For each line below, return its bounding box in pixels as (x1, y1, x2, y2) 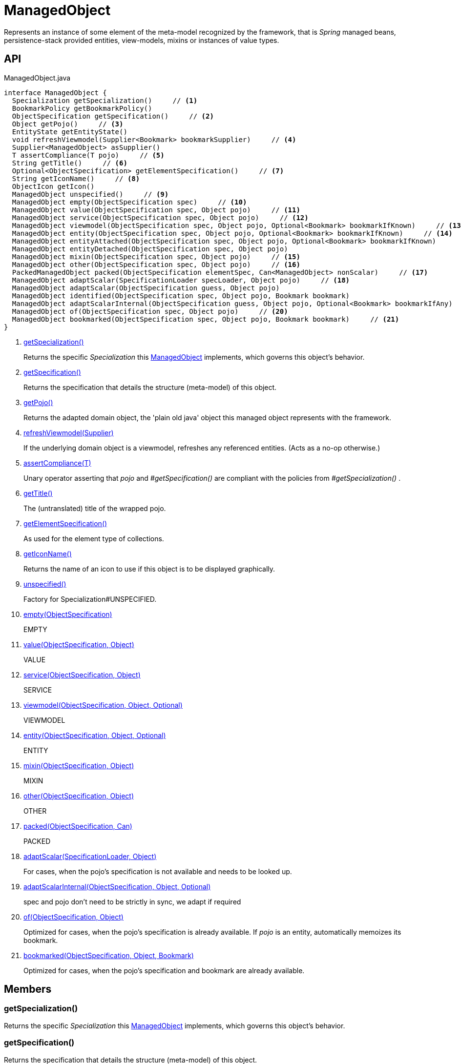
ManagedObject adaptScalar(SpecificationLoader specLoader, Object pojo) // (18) (12, 276, 350, 284)
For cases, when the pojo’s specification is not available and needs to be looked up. (23, 867, 292, 876)
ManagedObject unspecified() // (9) (12, 190, 169, 198)
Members (4, 983, 52, 996)
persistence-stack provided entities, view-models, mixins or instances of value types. (4, 36, 279, 44)
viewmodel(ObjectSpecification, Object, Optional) (23, 700, 183, 709)
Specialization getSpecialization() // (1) (12, 96, 198, 104)
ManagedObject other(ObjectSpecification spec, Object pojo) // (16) (12, 260, 300, 268)
